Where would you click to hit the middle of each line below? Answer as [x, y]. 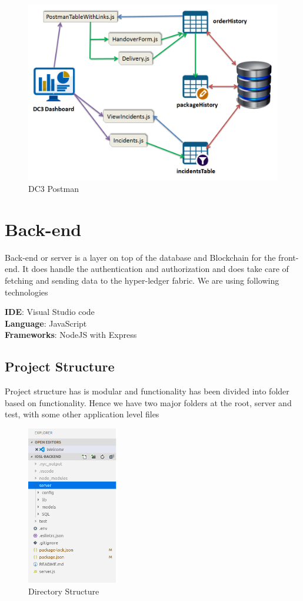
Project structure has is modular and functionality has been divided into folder [147, 391]
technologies [26, 292]
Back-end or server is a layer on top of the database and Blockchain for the [140, 257]
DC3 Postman [54, 189]
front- [289, 257]
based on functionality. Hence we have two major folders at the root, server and [148, 402]
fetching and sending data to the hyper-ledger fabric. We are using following [142, 280]
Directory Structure [64, 591]
